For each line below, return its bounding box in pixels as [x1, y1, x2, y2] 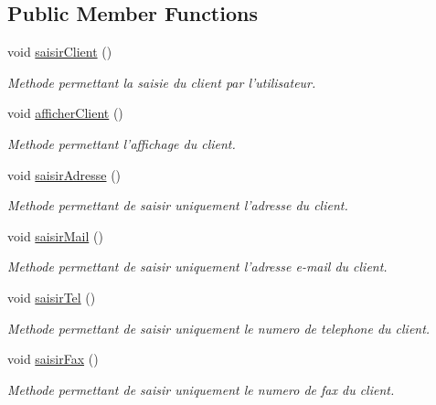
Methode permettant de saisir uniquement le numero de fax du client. [7, 379, 395, 399]
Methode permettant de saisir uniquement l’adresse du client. [7, 196, 348, 215]
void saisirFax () [7, 349, 99, 368]
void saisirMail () [7, 226, 103, 245]
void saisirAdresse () [7, 165, 122, 184]
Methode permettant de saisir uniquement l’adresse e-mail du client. [7, 257, 388, 276]
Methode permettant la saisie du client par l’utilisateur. [7, 72, 316, 91]
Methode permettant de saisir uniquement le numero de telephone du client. [7, 318, 431, 337]
